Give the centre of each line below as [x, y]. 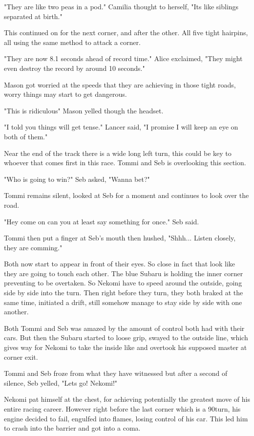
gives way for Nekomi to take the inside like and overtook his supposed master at [126, 347]
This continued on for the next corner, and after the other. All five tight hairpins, [126, 33]
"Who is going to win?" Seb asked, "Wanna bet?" [77, 179]
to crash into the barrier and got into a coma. [72, 428]
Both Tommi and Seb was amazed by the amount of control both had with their [124, 328]
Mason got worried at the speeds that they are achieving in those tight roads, [120, 84]
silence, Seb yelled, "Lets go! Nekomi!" [61, 382]
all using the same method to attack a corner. [72, 42]
